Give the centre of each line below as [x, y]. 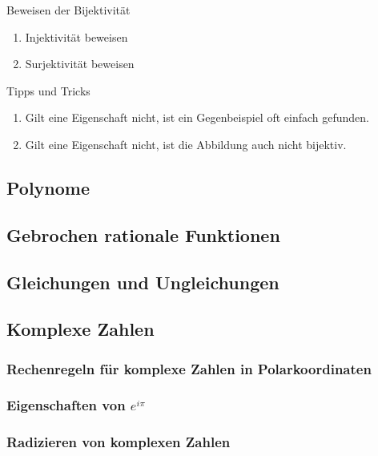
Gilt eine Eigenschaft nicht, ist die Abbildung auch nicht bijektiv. [186, 144]
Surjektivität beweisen [80, 64]
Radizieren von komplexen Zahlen [119, 442]
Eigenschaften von [66, 405]
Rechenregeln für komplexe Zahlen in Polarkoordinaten [189, 368]
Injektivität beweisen [76, 36]
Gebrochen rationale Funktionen [143, 234]
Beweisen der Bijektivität [68, 10]
